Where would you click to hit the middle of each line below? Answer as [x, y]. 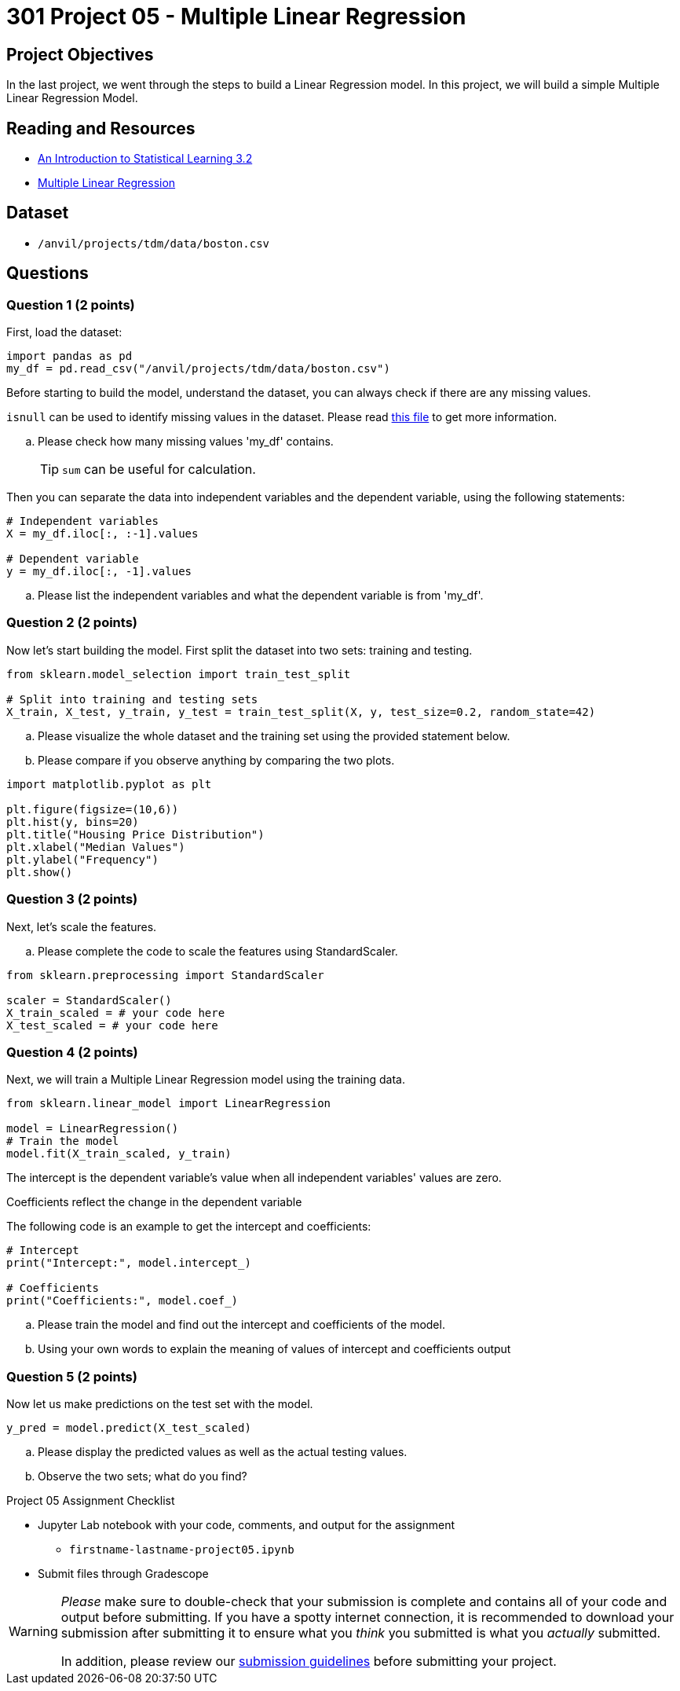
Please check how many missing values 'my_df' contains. [186, 442]
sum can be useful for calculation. [159, 470]
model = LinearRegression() [93, 1129]
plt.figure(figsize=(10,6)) [93, 809]
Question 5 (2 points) [72, 1376]
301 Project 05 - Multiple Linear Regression [236, 17]
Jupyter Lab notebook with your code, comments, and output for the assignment [247, 1525]
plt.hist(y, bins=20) [73, 822]
